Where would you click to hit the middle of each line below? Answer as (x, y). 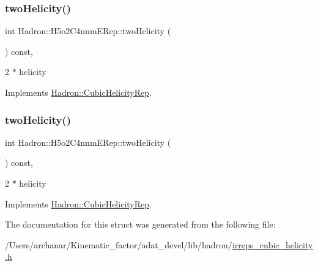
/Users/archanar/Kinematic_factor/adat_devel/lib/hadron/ (119, 244)
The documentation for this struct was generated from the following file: (140, 224)
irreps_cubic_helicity (272, 244)
